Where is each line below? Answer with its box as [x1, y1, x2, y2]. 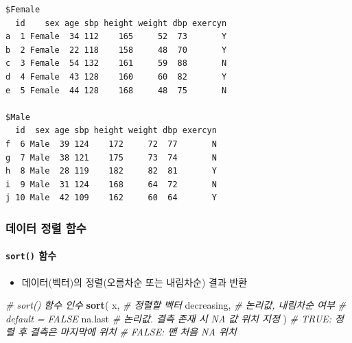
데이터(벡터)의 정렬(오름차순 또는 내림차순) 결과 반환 [21, 274, 248, 289]
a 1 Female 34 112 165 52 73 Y [5, 32, 227, 42]
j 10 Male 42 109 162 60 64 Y [5, 193, 217, 203]
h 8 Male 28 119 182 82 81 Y [5, 166, 217, 176]
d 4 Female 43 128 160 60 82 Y [5, 71, 227, 82]
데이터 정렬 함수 [5, 219, 86, 236]
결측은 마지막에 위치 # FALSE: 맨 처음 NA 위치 [30, 324, 237, 339]
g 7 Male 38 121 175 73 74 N [5, 152, 217, 163]
